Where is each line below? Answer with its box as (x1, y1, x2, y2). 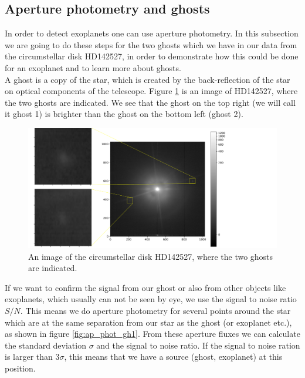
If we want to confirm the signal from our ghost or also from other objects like (5, 281, 286, 293)
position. (5, 362, 36, 374)
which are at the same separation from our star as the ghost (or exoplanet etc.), (5, 316, 292, 328)
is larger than (5, 350, 53, 363)
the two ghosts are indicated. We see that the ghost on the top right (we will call (5, 96, 296, 108)
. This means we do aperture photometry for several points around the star (20, 305, 291, 317)
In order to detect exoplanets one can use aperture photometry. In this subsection (5, 27, 299, 39)
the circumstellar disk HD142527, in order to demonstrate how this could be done (5, 50, 299, 62)
